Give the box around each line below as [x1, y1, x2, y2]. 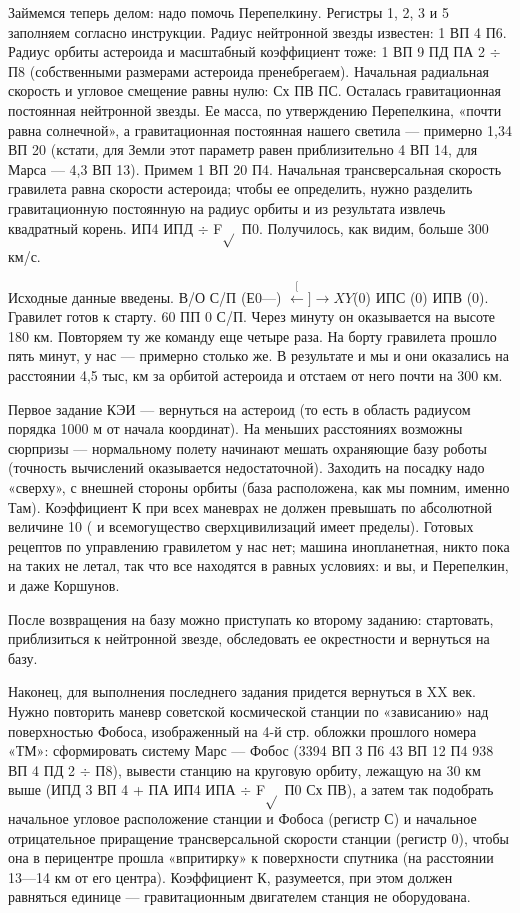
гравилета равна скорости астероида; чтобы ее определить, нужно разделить [8, 178, 473, 199]
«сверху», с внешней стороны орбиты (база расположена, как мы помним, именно [8, 477, 510, 498]
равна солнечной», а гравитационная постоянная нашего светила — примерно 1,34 [8, 119, 512, 140]
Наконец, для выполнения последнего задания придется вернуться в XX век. [8, 681, 476, 702]
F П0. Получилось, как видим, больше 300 [213, 217, 489, 238]
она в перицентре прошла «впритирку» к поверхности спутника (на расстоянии [8, 847, 494, 868]
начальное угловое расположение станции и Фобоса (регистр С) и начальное [8, 808, 477, 829]
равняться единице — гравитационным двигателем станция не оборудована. [8, 886, 471, 907]
